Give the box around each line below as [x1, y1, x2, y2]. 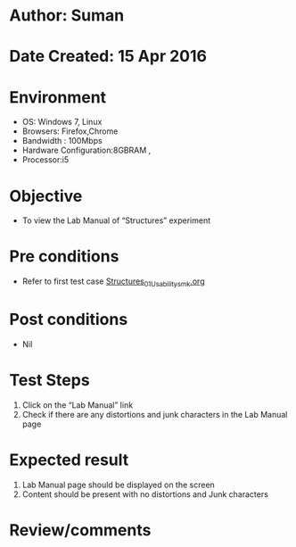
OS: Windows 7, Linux [21, 117, 103, 128]
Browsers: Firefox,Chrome [21, 126, 119, 137]
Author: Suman [9, 5, 125, 26]
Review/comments [9, 519, 152, 540]
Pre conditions [9, 246, 119, 267]
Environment [9, 87, 107, 107]
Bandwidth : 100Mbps [21, 136, 103, 146]
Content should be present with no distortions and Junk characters [21, 488, 269, 500]
